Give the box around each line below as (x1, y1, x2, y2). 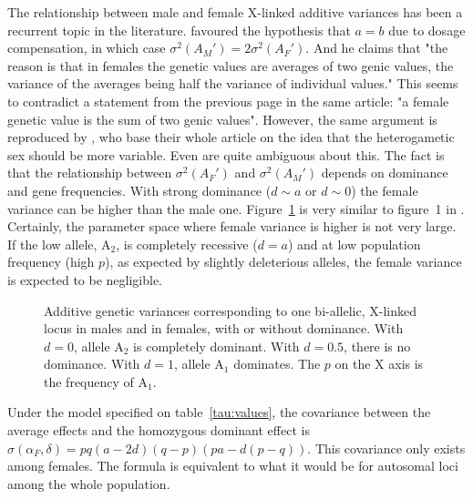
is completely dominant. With (133, 336, 300, 355)
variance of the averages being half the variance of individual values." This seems (7, 74, 458, 93)
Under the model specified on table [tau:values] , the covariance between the (7, 402, 431, 422)
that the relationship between (7, 163, 172, 182)
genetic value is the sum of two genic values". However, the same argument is (7, 109, 437, 128)
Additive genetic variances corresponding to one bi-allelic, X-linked (44, 300, 416, 320)
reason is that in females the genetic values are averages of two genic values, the (7, 56, 454, 75)
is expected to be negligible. (7, 270, 163, 289)
